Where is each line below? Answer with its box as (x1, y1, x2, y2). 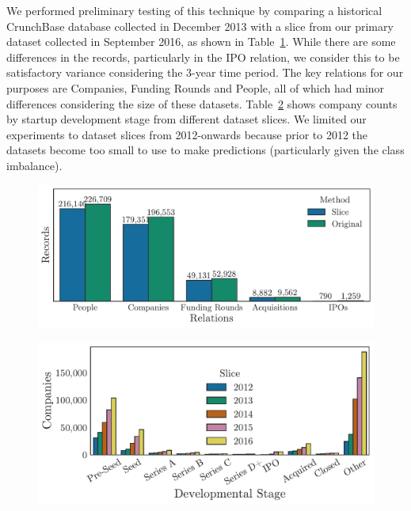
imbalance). (6, 157, 63, 173)
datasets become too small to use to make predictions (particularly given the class (6, 142, 405, 158)
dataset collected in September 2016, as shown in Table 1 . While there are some (6, 33, 396, 50)
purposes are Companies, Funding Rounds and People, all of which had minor (6, 79, 385, 96)
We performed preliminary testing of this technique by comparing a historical (6, 2, 382, 18)
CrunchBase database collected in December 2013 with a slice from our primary (6, 17, 394, 34)
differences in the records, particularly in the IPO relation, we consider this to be (6, 48, 400, 65)
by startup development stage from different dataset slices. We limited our (6, 111, 367, 127)
